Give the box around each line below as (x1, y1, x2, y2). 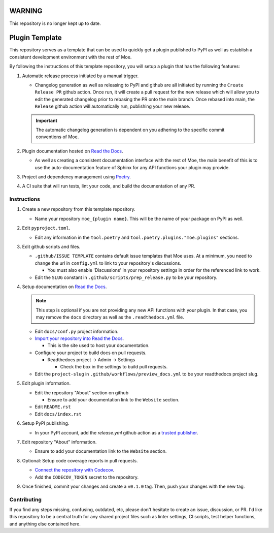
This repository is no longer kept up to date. (9, 20, 101, 26)
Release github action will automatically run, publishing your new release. (35, 103, 190, 109)
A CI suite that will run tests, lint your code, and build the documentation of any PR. (22, 183, 195, 189)
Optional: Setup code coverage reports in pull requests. (22, 457, 138, 463)
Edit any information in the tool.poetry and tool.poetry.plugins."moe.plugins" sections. (35, 234, 239, 240)
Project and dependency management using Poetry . (22, 173, 131, 180)
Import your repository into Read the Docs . (35, 335, 124, 341)
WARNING (9, 7, 43, 15)
